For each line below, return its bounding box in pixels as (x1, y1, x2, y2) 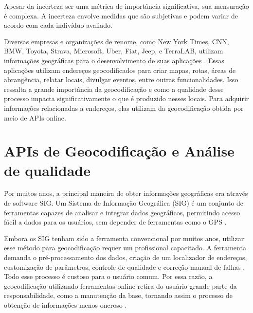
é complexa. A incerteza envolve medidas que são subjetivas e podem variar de (4, 10, 238, 20)
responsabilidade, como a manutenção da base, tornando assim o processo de (4, 290, 233, 300)
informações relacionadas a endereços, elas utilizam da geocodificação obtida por (4, 103, 244, 113)
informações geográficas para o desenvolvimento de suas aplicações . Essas (4, 55, 224, 65)
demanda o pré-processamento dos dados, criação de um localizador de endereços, (4, 252, 247, 262)
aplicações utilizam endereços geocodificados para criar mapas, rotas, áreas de (4, 65, 236, 75)
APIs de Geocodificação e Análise (4, 141, 235, 161)
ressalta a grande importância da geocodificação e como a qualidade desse (4, 84, 224, 94)
